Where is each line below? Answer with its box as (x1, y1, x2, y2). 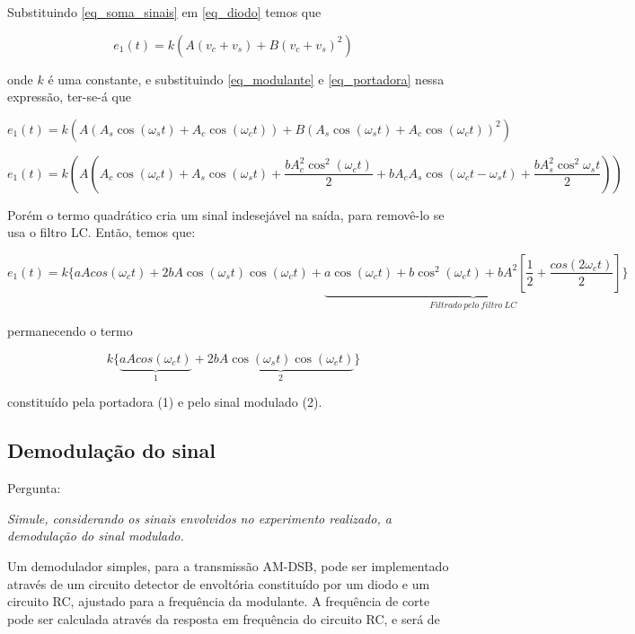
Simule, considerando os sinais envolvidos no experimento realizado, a (7, 508, 392, 527)
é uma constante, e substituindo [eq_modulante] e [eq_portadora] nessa (48, 69, 445, 88)
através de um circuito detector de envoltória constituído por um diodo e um (7, 574, 430, 593)
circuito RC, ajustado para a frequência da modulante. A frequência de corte (7, 592, 430, 611)
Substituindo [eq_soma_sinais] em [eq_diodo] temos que (7, 3, 322, 21)
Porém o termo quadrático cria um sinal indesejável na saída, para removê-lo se (7, 205, 445, 224)
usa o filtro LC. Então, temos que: (7, 223, 196, 242)
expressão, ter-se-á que (7, 87, 131, 106)
